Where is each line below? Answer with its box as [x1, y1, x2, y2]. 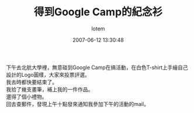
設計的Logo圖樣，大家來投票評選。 [6, 71, 91, 78]
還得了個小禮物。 [6, 93, 47, 100]
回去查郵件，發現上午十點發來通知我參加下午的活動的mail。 [6, 100, 149, 107]
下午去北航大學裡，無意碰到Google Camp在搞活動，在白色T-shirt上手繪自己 [6, 64, 188, 71]
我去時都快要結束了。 [6, 78, 57, 85]
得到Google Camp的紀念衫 [33, 5, 163, 19]
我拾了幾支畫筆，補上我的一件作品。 [6, 85, 93, 93]
